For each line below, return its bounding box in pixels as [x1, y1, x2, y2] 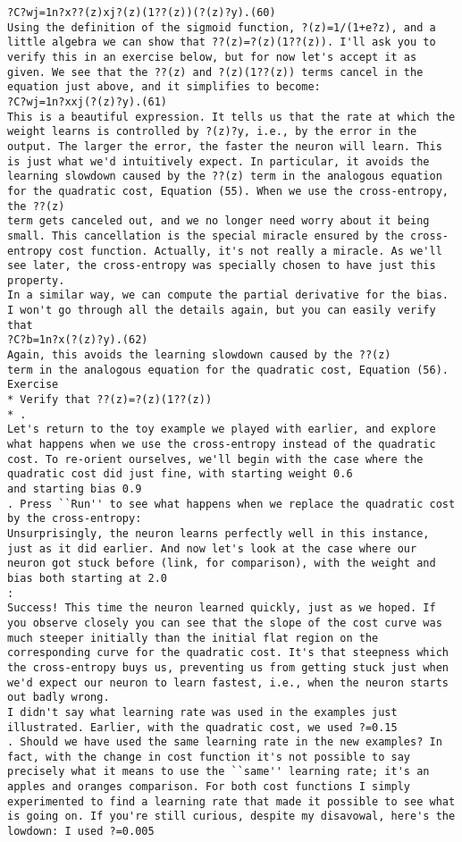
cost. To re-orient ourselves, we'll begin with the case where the [7, 452, 424, 466]
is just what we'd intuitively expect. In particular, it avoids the [7, 155, 430, 168]
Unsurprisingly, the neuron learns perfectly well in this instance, [7, 526, 430, 540]
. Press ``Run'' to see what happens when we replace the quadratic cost [7, 497, 456, 510]
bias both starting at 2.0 [7, 571, 167, 585]
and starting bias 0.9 [7, 483, 142, 495]
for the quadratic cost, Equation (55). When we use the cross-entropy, [7, 184, 449, 198]
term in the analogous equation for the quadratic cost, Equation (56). [7, 363, 449, 376]
